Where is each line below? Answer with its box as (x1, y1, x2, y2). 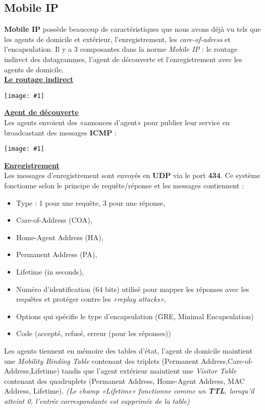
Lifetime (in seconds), (16, 266, 84, 277)
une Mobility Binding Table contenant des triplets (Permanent (4, 355, 199, 366)
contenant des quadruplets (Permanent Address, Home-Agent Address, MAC (4, 375, 245, 386)
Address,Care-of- (201, 355, 253, 366)
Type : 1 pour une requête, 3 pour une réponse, (16, 197, 165, 208)
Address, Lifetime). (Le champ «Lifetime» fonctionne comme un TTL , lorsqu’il (4, 385, 254, 396)
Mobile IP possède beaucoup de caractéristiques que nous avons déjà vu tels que (4, 24, 261, 34)
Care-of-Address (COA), (16, 214, 93, 225)
